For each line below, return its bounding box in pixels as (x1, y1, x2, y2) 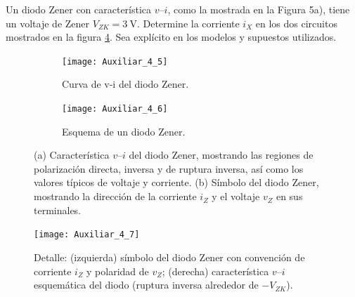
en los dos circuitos (255, 15, 337, 30)
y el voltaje (212, 189, 260, 204)
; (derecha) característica (162, 263, 269, 278)
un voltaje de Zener (6, 15, 90, 30)
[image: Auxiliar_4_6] (62, 104, 168, 114)
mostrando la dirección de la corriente (34, 189, 197, 204)
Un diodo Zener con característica (6, 2, 152, 16)
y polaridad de (86, 263, 149, 278)
